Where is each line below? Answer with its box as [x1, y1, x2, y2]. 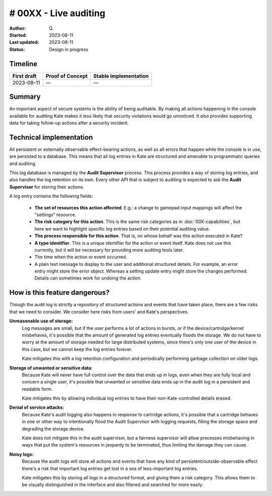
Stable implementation [93, 72, 149, 79]
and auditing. [9, 160, 37, 167]
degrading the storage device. [22, 425, 85, 431]
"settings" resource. [34, 211, 77, 217]
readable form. [22, 386, 53, 392]
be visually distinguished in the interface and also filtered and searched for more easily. [22, 482, 203, 488]
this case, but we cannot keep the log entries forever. [22, 346, 133, 352]
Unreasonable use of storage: [9, 318, 73, 324]
